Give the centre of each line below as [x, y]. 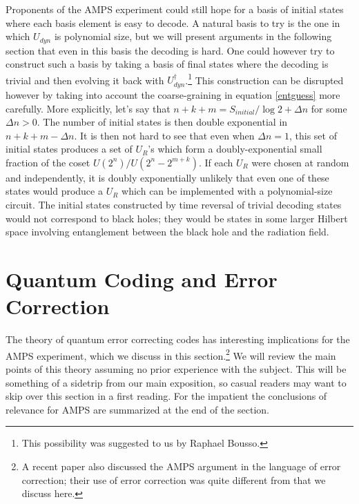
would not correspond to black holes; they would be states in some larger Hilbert [177, 218]
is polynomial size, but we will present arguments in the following [193, 36]
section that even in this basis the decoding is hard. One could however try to [170, 50]
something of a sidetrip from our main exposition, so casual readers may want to [176, 382]
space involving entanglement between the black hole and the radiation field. [167, 232]
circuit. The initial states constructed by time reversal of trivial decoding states [174, 205]
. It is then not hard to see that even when [164, 135]
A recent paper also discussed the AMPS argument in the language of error [181, 466]
